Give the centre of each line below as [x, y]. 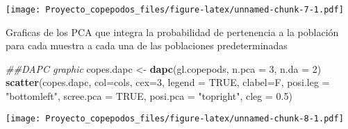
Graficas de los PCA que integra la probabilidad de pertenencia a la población [172, 32]
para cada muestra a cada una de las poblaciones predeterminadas [147, 45]
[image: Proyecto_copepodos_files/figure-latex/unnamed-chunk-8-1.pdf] [175, 118]
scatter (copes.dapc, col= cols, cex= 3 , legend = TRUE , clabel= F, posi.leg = [168, 82]
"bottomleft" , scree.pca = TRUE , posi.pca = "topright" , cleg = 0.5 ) [149, 96]
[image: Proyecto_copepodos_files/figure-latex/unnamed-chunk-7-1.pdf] [175, 10]
